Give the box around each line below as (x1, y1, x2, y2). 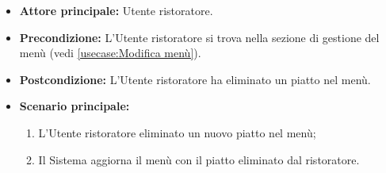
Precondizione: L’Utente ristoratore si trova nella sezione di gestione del (19, 29, 380, 45)
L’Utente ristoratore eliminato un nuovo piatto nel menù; (38, 124, 316, 140)
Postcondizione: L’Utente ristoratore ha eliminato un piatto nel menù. (19, 71, 371, 87)
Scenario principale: (19, 98, 130, 114)
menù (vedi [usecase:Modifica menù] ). (19, 44, 201, 61)
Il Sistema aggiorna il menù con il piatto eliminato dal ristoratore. (38, 151, 360, 167)
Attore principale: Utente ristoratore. (19, 2, 213, 18)
